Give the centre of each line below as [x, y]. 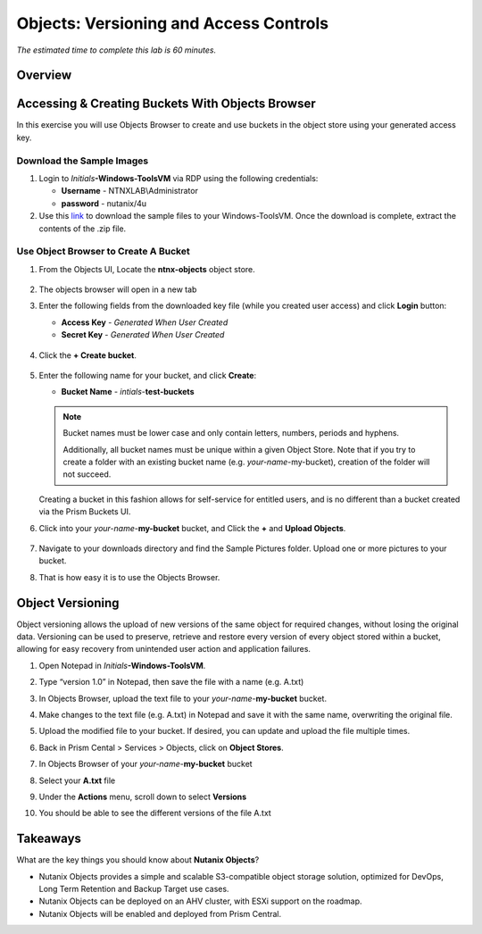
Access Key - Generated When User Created [145, 322]
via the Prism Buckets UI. [85, 512]
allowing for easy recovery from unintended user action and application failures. [164, 649]
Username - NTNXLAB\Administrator [129, 191]
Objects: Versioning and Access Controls [173, 23]
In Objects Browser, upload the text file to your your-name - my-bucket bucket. [183, 698]
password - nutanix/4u [104, 203]
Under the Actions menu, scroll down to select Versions [143, 796]
